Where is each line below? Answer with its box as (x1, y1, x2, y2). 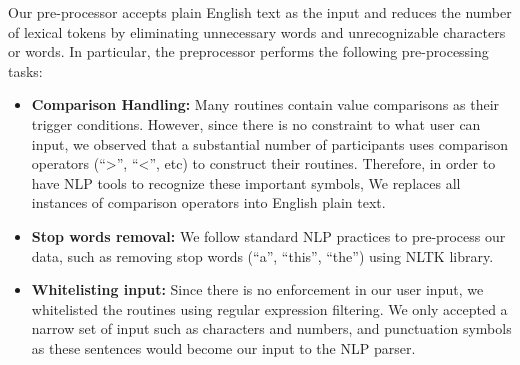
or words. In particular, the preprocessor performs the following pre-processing (8, 41, 489, 62)
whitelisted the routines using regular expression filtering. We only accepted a (31, 298, 508, 319)
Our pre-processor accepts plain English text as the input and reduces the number (8, 2, 512, 22)
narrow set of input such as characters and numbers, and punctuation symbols (31, 318, 512, 339)
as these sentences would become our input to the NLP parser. (31, 337, 416, 358)
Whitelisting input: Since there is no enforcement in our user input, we (31, 279, 484, 300)
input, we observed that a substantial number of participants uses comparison (31, 133, 509, 154)
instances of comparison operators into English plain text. (31, 192, 386, 213)
